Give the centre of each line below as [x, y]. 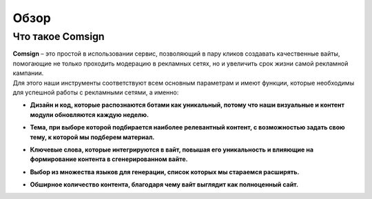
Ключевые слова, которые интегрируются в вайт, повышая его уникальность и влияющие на [172, 149]
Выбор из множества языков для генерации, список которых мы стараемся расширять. [165, 171]
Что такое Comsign [59, 36]
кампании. [28, 73]
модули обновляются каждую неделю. [90, 114]
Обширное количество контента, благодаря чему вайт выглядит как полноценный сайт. [164, 185]
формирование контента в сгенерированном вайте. [109, 159]
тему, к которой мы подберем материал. [92, 137]
